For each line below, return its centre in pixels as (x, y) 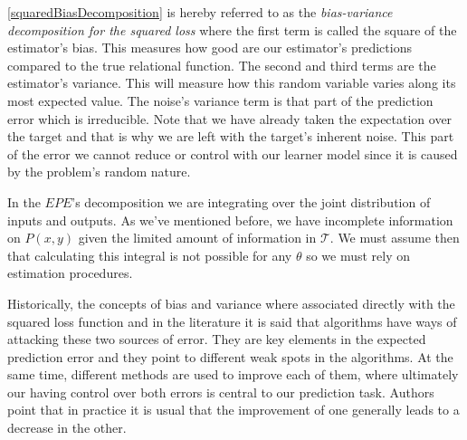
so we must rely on (358, 255)
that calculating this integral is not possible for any (150, 255)
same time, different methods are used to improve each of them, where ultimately (233, 374)
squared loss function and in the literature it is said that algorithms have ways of (232, 321)
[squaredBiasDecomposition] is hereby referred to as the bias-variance (200, 12)
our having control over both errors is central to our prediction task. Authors (221, 392)
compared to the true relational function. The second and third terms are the (222, 65)
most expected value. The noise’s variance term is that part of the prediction (220, 100)
